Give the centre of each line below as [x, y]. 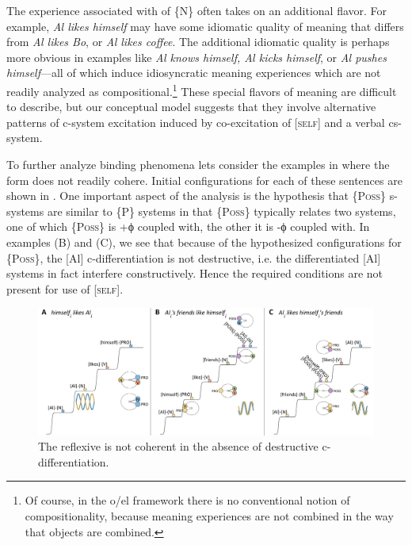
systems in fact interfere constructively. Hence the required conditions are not [195, 273]
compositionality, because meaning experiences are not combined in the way [209, 515]
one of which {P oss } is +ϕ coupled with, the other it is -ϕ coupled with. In [188, 226]
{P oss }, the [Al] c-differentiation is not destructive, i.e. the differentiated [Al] [194, 257]
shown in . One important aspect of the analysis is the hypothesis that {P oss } [196, 196]
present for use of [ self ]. [65, 288]
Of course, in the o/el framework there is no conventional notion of [187, 500]
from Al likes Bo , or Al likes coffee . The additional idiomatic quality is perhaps [198, 42]
